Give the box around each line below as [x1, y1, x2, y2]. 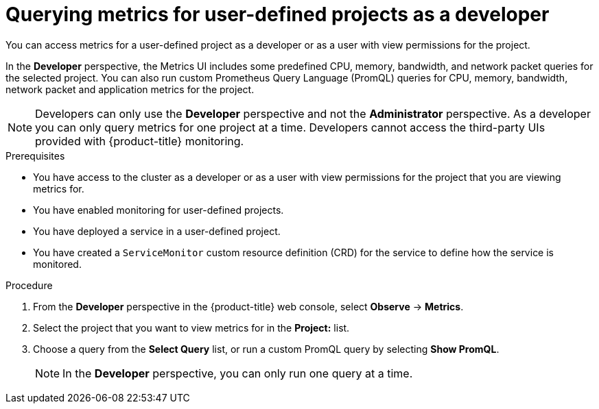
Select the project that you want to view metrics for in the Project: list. [33, 321, 350, 334]
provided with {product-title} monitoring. [35, 134, 244, 148]
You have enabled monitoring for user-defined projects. [33, 203, 284, 216]
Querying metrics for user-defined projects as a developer [5, 3, 550, 26]
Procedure [5, 279, 53, 291]
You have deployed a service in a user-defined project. [33, 225, 281, 237]
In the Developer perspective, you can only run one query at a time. [62, 366, 413, 380]
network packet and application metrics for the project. [5, 83, 255, 95]
